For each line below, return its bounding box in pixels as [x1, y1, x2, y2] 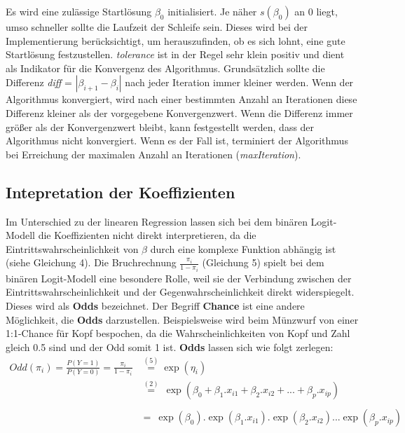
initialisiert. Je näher [167, 4, 257, 18]
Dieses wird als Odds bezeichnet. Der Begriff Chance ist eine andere [6, 298, 305, 312]
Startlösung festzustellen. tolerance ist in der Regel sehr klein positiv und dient [6, 47, 345, 62]
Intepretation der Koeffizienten [6, 181, 235, 202]
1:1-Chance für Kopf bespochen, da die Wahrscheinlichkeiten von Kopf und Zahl [6, 326, 350, 341]
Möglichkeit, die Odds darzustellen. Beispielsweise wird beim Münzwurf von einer [6, 312, 359, 327]
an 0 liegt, [294, 4, 338, 18]
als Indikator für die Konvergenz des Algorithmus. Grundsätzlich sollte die [6, 60, 325, 75]
